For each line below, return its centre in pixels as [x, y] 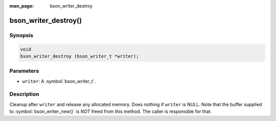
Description [24, 94]
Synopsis [21, 35]
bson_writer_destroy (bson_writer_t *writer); [79, 56]
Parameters [24, 71]
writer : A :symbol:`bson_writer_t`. [59, 81]
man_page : [22, 6]
